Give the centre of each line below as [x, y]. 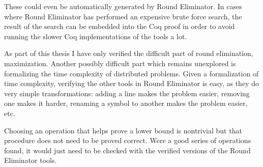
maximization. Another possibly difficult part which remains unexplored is [120, 63]
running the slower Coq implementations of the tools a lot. [96, 36]
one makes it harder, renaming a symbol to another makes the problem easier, [126, 103]
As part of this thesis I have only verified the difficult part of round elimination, [129, 53]
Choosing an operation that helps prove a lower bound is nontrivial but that [123, 130]
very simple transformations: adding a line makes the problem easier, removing [127, 93]
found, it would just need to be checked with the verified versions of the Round [127, 150]
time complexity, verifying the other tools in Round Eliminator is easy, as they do [131, 83]
